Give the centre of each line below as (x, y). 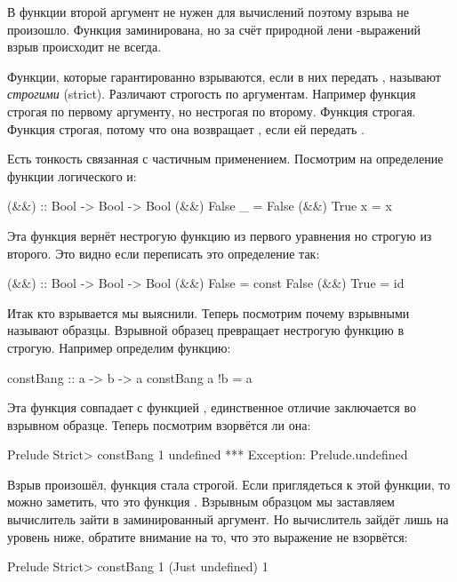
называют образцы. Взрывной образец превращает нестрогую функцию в (206, 330)
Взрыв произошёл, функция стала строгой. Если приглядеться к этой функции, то (229, 484)
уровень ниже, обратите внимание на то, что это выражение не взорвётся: (208, 536)
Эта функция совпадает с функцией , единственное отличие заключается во (212, 407)
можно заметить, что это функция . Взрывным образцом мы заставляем (201, 502)
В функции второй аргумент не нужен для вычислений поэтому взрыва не (208, 12)
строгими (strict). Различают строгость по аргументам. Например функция (212, 94)
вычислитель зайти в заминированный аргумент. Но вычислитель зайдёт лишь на (228, 519)
